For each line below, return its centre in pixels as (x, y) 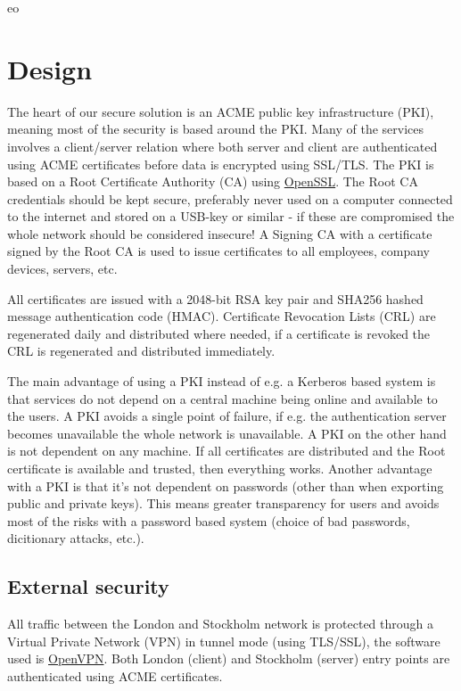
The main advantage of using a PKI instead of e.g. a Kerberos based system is (222, 381)
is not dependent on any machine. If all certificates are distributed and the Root (226, 451)
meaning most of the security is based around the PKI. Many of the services (216, 129)
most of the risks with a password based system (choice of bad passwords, (209, 520)
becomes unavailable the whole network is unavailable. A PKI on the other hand (227, 433)
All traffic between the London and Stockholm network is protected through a (220, 624)
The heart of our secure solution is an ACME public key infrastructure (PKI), (221, 111)
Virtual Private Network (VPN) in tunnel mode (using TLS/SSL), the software (224, 641)
